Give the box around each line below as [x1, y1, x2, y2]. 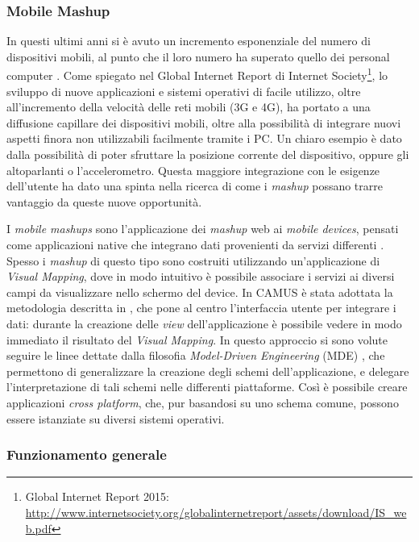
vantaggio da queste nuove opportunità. [6, 193, 202, 210]
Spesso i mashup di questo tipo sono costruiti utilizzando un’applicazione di [6, 252, 380, 269]
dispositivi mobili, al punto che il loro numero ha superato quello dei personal [6, 48, 390, 65]
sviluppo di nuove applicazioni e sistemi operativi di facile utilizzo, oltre [6, 82, 361, 99]
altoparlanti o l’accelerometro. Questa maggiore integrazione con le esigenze [6, 161, 380, 178]
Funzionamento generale [6, 444, 167, 465]
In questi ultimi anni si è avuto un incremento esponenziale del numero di [6, 32, 371, 49]
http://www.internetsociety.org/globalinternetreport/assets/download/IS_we [25, 503, 407, 520]
